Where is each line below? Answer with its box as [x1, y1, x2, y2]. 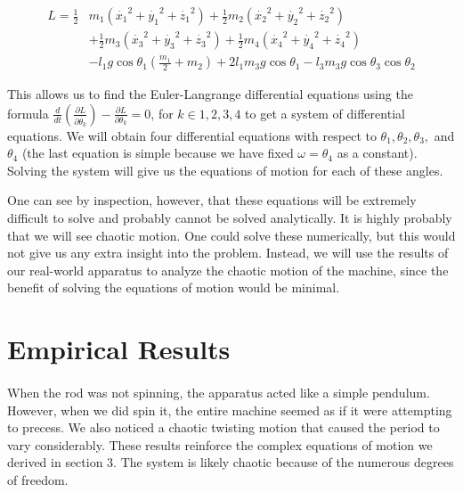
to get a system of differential [245, 103, 405, 122]
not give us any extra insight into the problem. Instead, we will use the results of [7, 243, 449, 262]
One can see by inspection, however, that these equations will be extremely [7, 191, 417, 209]
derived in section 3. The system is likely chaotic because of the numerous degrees [7, 453, 454, 471]
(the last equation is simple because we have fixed [21, 143, 294, 162]
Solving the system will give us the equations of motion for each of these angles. [7, 160, 443, 179]
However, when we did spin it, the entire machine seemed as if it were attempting [7, 400, 452, 419]
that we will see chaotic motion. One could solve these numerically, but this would [7, 225, 456, 244]
